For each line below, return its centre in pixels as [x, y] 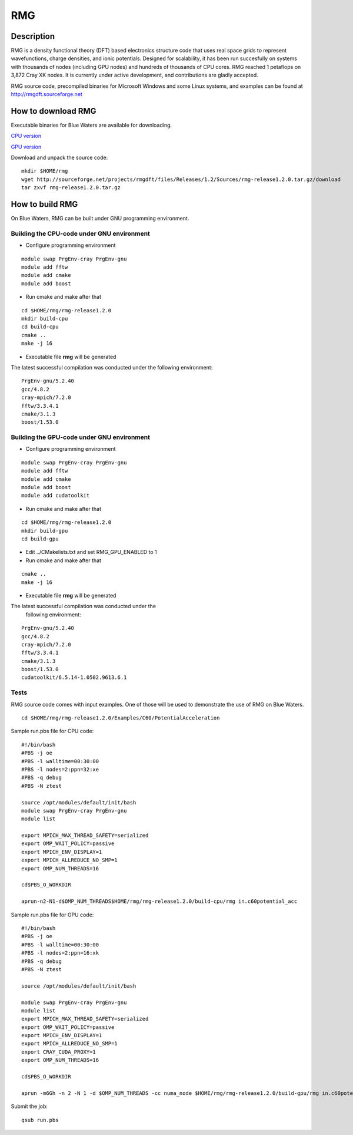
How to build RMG [44, 204]
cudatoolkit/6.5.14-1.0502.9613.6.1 [74, 677]
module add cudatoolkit [56, 496]
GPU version [26, 147]
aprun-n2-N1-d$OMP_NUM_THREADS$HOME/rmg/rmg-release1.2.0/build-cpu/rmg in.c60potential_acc [159, 901]
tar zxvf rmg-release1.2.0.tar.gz [71, 188]
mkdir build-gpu [45, 531]
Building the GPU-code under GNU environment [80, 437]
